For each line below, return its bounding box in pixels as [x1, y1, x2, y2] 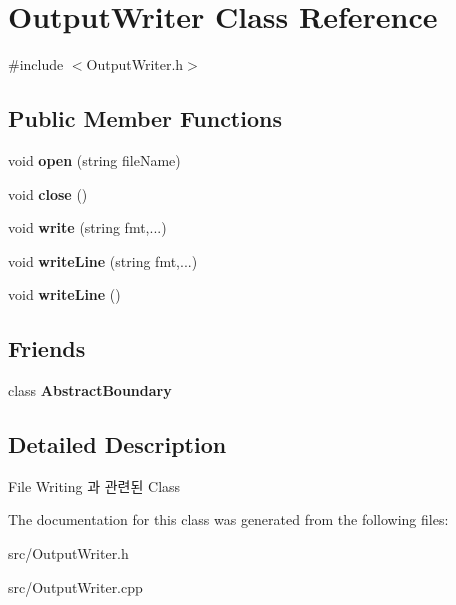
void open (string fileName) [8, 149, 181, 170]
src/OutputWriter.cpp [8, 576, 143, 597]
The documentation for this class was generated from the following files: [8, 509, 449, 530]
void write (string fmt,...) [8, 217, 167, 238]
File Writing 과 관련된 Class [8, 475, 181, 496]
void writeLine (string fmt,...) [8, 250, 198, 271]
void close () [8, 183, 88, 204]
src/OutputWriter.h [8, 543, 129, 564]
